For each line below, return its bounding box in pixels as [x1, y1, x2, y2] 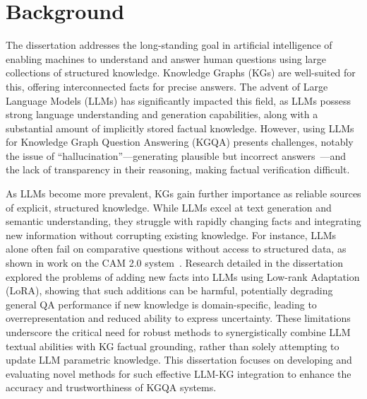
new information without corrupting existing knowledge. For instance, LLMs [6, 227, 337, 242]
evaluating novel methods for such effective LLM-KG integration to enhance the [6, 366, 351, 381]
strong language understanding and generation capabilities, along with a [6, 107, 318, 122]
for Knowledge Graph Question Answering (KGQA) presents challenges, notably [6, 134, 354, 149]
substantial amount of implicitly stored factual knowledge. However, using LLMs [6, 120, 354, 135]
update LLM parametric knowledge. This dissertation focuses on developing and [6, 352, 352, 367]
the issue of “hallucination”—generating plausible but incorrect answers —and [6, 148, 347, 163]
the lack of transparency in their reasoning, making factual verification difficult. [6, 162, 350, 177]
